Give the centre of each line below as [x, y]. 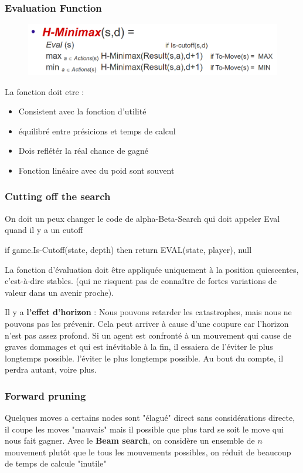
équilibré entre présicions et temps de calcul [97, 131]
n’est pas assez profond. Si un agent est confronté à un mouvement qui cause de [148, 335]
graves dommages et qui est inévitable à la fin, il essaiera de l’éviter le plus [139, 347]
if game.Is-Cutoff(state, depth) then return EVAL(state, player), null [128, 249]
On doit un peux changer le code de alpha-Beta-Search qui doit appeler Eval [142, 218]
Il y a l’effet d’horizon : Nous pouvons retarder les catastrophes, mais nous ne [148, 312]
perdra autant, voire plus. [51, 369]
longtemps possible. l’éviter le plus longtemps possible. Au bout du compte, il [144, 358]
